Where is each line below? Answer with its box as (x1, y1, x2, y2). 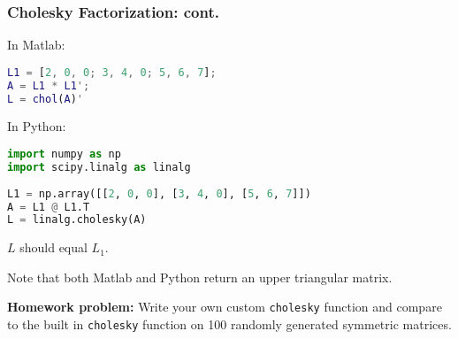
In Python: (7, 117, 66, 135)
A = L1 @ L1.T (7, 200, 90, 213)
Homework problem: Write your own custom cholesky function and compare (7, 297, 442, 316)
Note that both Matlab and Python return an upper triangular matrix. (7, 267, 393, 286)
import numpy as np (7, 148, 121, 161)
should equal (19, 238, 88, 257)
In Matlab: (7, 35, 65, 54)
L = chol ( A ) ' (7, 92, 84, 105)
